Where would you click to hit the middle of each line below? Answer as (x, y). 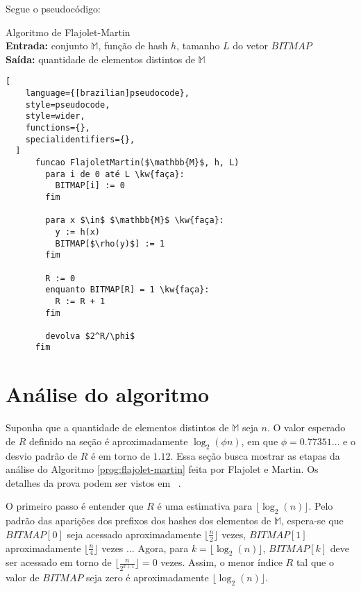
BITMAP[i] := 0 (90, 186)
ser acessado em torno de (59, 562)
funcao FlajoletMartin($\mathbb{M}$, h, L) (137, 162)
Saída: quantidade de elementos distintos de (100, 59)
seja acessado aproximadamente (134, 534)
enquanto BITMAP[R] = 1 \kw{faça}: (127, 290)
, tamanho (198, 45)
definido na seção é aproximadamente (108, 441)
